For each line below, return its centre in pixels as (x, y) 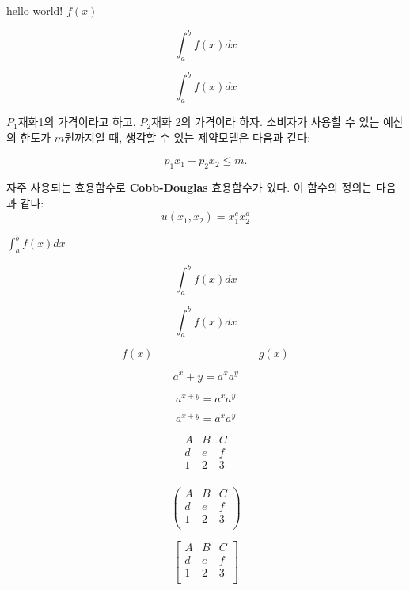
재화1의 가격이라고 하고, (77, 122)
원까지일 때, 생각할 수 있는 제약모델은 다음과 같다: (188, 137)
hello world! (35, 10)
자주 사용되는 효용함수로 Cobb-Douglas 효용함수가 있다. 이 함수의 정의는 (190, 187)
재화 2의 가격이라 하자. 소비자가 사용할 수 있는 (266, 122)
